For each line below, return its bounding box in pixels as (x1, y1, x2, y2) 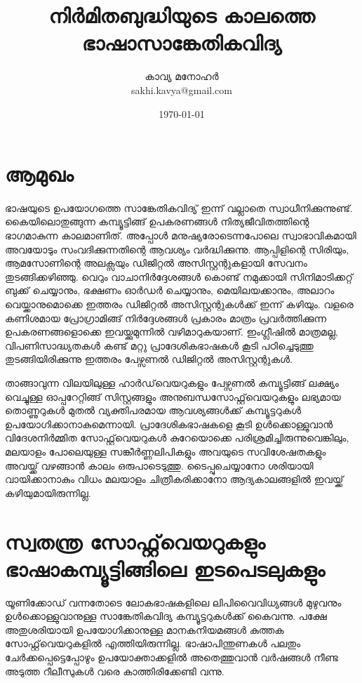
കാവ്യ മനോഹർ (145, 69, 219, 84)
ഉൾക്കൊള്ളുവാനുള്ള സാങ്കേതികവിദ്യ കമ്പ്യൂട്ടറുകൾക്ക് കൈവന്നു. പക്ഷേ (5, 609, 327, 623)
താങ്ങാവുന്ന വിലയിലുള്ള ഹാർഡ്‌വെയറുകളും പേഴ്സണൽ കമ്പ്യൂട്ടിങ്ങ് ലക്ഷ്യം (5, 376, 339, 390)
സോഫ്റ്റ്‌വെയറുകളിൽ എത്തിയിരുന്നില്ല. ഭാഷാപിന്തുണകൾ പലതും (5, 636, 301, 651)
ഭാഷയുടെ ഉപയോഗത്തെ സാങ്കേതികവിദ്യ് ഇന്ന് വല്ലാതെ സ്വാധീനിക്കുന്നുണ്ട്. (5, 200, 353, 215)
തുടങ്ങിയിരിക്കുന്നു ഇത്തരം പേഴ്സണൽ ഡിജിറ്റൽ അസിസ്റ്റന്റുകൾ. (5, 352, 293, 366)
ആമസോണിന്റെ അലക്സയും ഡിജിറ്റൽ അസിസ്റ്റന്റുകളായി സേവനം (5, 256, 307, 270)
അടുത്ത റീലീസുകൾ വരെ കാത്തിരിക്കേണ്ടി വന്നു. (5, 663, 224, 678)
